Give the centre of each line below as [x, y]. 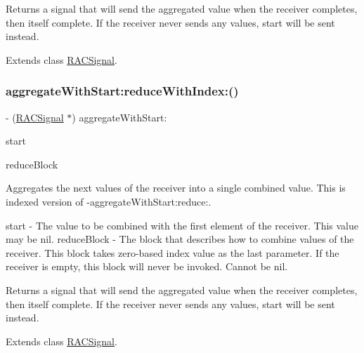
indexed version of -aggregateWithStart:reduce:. [109, 201]
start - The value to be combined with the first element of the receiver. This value [182, 225]
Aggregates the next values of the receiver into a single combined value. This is [176, 188]
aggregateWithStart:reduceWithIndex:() [122, 91]
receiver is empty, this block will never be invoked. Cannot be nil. [147, 266]
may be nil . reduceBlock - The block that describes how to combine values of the [180, 239]
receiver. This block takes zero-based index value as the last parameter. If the [173, 252]
